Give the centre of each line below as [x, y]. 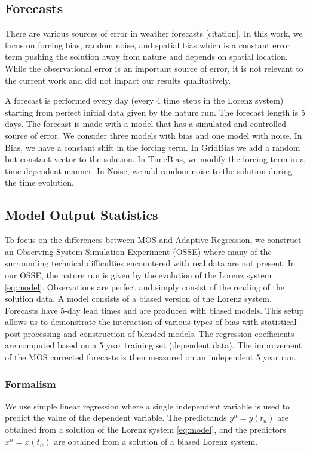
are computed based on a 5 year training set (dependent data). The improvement [154, 345]
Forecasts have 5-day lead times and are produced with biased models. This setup [154, 310]
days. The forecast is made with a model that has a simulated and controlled [145, 124]
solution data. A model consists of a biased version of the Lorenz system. [138, 298]
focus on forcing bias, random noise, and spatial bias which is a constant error [148, 45]
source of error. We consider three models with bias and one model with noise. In [154, 135]
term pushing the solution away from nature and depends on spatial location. [146, 57]
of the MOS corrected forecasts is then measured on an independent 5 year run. [151, 357]
